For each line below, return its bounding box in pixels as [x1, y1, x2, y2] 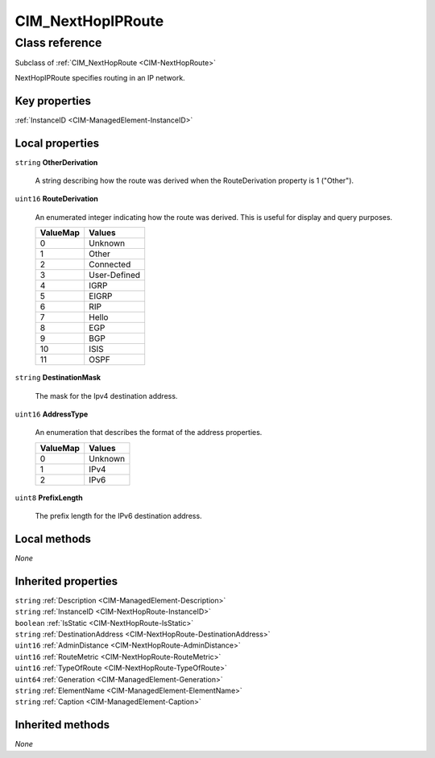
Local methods [14, 532, 92, 545]
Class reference [14, 35, 102, 50]
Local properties [14, 136, 100, 150]
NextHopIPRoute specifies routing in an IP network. [14, 72, 185, 82]
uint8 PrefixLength [14, 492, 84, 503]
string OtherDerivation [14, 157, 98, 167]
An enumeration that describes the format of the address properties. [35, 428, 263, 437]
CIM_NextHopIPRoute [14, 12, 164, 30]
